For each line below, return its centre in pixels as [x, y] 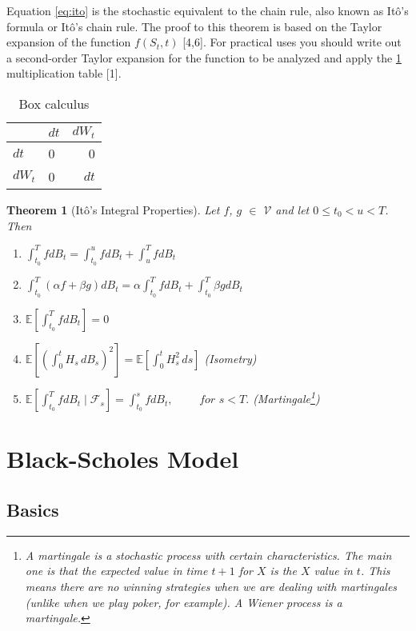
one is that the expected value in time [116, 571]
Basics [33, 509]
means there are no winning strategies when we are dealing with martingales [211, 586]
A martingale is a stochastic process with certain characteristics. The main [208, 555]
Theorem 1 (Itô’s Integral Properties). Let [113, 209]
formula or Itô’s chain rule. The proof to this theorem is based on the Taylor [194, 26]
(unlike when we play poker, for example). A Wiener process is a [184, 602]
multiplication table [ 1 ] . [64, 73]
